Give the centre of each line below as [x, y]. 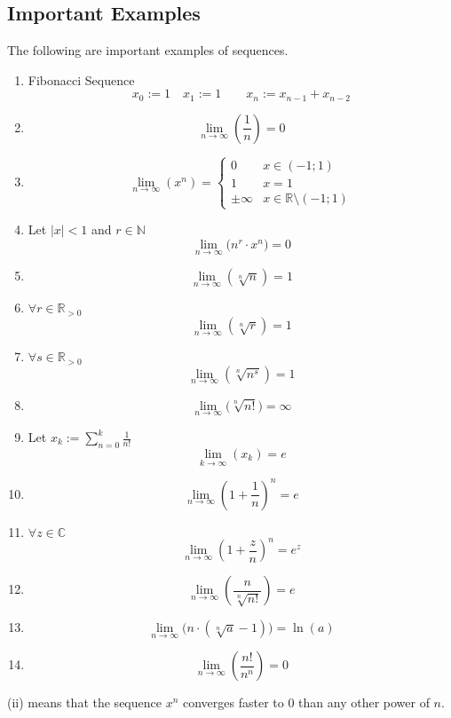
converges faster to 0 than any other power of [306, 702]
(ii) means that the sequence [84, 702]
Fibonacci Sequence [81, 79]
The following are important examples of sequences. [148, 50]
